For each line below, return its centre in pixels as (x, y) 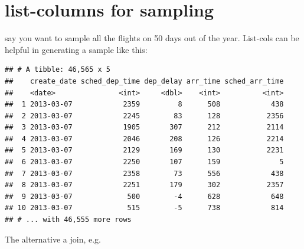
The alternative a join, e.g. (53, 239)
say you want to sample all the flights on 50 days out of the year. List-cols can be (152, 38)
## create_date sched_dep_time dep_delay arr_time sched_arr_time (144, 81)
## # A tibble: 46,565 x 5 (58, 70)
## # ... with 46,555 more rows (68, 220)
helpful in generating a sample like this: (76, 49)
